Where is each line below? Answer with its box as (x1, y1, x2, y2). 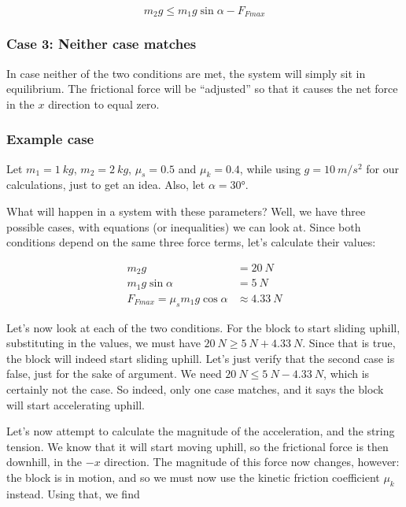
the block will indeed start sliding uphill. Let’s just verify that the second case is (6, 350, 395, 366)
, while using (239, 160, 301, 176)
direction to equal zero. (48, 95, 160, 112)
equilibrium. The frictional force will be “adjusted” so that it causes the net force (6, 80, 398, 97)
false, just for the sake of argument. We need (6, 365, 222, 382)
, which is (323, 365, 370, 382)
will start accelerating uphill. (6, 396, 145, 413)
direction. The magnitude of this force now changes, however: (104, 453, 400, 470)
